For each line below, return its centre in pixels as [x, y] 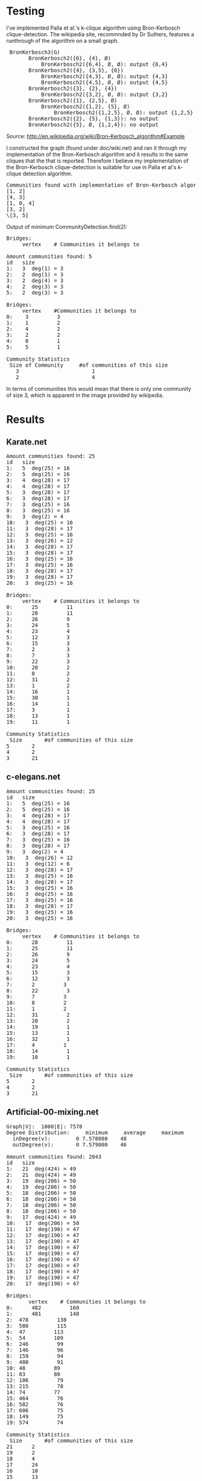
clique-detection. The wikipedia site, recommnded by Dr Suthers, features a [100, 34]
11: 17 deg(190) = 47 [43, 1229]
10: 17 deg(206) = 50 [43, 1223]
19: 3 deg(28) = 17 [40, 577]
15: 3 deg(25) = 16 [40, 888]
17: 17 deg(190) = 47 [43, 1265]
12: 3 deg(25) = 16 [40, 535]
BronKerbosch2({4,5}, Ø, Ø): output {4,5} [105, 82]
